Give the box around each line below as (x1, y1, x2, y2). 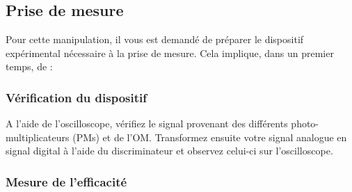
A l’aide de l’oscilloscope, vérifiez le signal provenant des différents (6, 116, 288, 131)
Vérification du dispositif (6, 88, 147, 106)
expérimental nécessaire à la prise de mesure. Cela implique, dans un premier (6, 45, 334, 60)
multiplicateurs (6, 129, 70, 144)
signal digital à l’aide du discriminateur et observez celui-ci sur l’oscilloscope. (6, 143, 333, 158)
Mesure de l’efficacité (6, 173, 127, 190)
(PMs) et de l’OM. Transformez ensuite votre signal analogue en (72, 129, 347, 144)
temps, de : (6, 59, 53, 74)
